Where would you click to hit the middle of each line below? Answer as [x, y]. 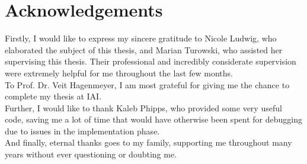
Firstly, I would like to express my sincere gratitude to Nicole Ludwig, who [141, 38]
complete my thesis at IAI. [53, 96]
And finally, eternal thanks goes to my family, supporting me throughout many [148, 142]
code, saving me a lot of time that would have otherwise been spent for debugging [153, 119]
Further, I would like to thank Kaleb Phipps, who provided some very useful [143, 107]
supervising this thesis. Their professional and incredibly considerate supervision [151, 61]
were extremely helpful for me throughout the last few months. [119, 73]
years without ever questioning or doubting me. [91, 154]
